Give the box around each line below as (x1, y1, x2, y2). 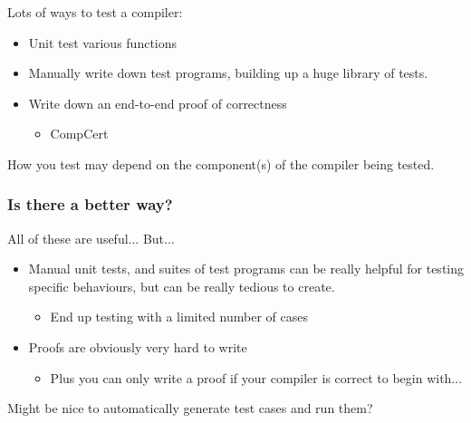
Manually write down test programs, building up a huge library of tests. (28, 63, 428, 82)
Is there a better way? (7, 193, 173, 216)
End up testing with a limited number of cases (50, 307, 308, 326)
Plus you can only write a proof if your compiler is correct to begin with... (50, 368, 463, 387)
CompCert (50, 124, 109, 143)
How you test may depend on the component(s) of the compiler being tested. (7, 154, 435, 173)
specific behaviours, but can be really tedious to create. (28, 276, 335, 295)
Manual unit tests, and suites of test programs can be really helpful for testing (28, 259, 465, 278)
